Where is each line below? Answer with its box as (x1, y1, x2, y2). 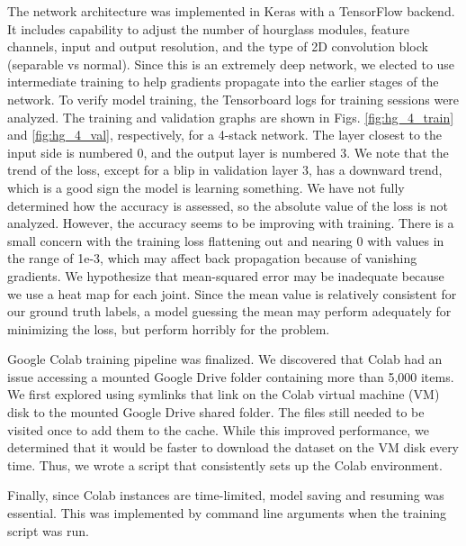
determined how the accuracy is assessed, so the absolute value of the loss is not (7, 196, 448, 214)
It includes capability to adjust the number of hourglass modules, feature (7, 19, 409, 38)
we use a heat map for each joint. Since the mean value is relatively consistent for (7, 284, 457, 303)
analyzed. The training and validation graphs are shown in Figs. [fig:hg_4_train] (7, 107, 454, 126)
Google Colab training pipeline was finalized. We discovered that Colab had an (7, 350, 443, 369)
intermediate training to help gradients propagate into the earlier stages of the (7, 72, 439, 91)
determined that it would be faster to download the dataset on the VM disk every (7, 438, 460, 457)
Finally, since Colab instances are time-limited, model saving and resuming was (7, 486, 444, 505)
